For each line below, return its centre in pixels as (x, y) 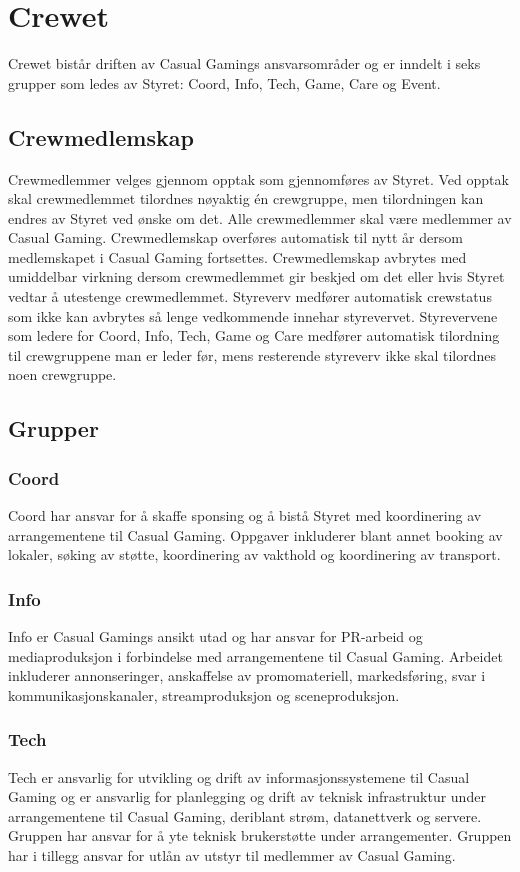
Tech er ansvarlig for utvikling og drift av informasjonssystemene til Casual (239, 776)
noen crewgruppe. (62, 374)
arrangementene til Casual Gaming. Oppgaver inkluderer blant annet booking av (255, 534)
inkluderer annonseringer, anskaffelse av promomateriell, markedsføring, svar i (247, 675)
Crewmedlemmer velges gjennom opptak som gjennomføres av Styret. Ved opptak (258, 178)
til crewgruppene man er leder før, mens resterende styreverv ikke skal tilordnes (252, 354)
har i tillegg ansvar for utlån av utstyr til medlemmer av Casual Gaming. (232, 855)
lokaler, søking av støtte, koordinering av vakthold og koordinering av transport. (254, 554)
